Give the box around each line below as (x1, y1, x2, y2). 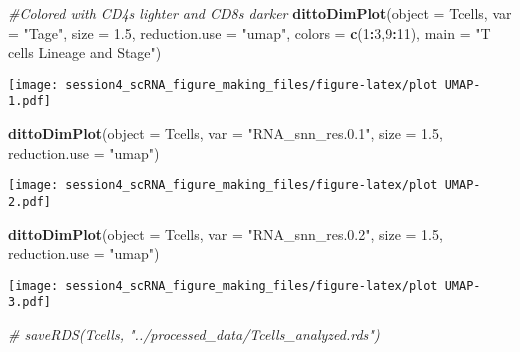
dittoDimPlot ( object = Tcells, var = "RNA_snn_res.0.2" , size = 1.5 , (8, 223, 443, 244)
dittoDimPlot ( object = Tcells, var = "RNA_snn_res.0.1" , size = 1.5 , (8, 123, 443, 144)
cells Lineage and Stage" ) (8, 42, 162, 63)
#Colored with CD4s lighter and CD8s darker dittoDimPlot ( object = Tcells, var (8, 3, 512, 23)
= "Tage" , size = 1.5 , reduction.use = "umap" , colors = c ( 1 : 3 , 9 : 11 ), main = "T (8, 22, 491, 43)
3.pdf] (8, 295, 51, 310)
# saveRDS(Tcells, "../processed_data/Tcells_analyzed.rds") (8, 324, 380, 345)
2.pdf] (8, 194, 51, 209)
